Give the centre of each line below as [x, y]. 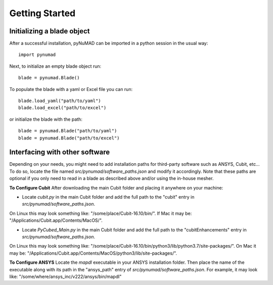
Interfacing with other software [60, 152]
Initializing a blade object [50, 31]
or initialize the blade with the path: [46, 119]
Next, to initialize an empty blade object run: [55, 66]
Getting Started [42, 13]
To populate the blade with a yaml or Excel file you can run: [71, 89]
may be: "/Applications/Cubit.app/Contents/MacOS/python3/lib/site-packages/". [93, 253]
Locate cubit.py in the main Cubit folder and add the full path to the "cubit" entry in [108, 197]
